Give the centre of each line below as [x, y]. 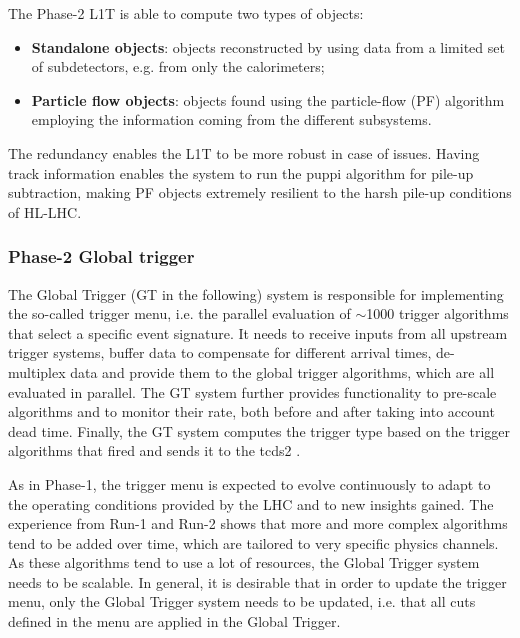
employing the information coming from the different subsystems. [231, 119]
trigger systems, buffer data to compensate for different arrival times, [220, 352]
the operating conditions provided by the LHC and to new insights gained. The [251, 503]
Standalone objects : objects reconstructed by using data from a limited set [268, 46]
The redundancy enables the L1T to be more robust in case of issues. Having [244, 152]
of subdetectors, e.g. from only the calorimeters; [178, 66]
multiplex [37, 371]
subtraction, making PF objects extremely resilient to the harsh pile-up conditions [260, 192]
